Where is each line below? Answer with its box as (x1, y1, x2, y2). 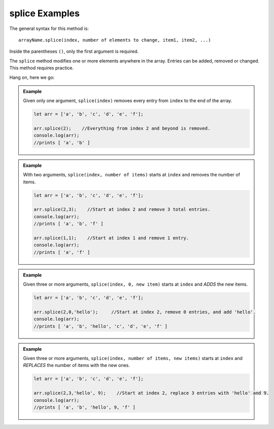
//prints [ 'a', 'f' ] (33, 249, 90, 255)
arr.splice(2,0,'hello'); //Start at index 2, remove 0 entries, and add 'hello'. (33, 309, 256, 315)
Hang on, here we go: (9, 74, 55, 80)
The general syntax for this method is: (9, 25, 89, 32)
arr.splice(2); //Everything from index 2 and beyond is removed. (33, 126, 211, 132)
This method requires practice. (9, 65, 74, 71)
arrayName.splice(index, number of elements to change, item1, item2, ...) (18, 37, 211, 43)
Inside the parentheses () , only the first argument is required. (9, 48, 139, 54)
